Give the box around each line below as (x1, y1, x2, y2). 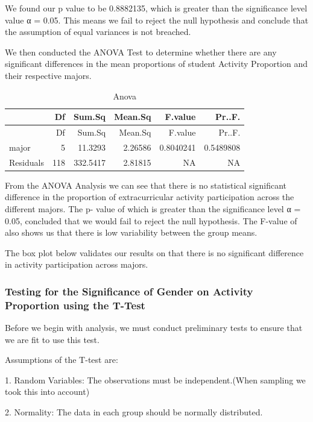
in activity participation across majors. (5, 258, 148, 271)
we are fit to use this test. (5, 333, 100, 345)
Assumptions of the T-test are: (5, 353, 118, 366)
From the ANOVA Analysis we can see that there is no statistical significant (5, 178, 287, 191)
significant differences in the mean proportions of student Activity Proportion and (5, 57, 308, 70)
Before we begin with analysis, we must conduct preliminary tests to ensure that (5, 321, 303, 334)
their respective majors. (5, 69, 92, 81)
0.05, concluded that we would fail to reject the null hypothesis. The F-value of (5, 214, 297, 227)
